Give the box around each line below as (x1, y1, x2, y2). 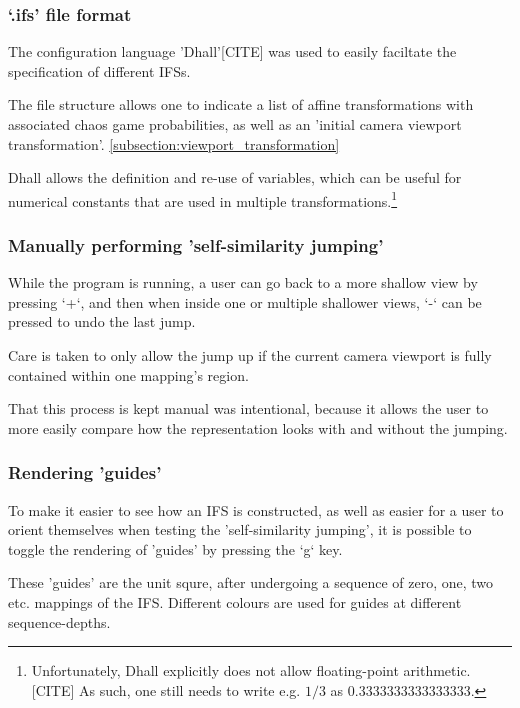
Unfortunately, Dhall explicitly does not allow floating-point (31, 660, 399, 681)
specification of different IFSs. (8, 60, 191, 81)
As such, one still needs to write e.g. (79, 679, 301, 700)
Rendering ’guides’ (8, 460, 162, 485)
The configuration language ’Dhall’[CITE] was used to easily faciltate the (8, 41, 457, 62)
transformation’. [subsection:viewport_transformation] (8, 133, 340, 154)
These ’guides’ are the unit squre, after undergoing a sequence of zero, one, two (8, 572, 494, 593)
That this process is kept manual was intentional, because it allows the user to (8, 398, 489, 419)
